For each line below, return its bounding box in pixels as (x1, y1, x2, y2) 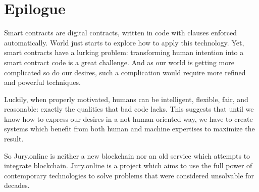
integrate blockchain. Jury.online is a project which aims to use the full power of (4, 160, 252, 171)
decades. (4, 180, 30, 190)
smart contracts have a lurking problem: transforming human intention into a (4, 47, 244, 58)
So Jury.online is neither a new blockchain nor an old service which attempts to (4, 150, 250, 161)
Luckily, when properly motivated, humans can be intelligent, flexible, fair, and (4, 93, 248, 104)
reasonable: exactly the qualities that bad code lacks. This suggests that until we (4, 104, 254, 114)
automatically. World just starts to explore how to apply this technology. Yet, (4, 37, 244, 47)
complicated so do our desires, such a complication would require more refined (4, 67, 246, 77)
